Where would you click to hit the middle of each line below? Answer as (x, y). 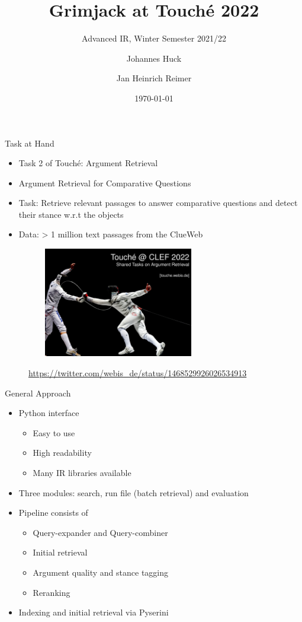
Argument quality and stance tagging (101, 572)
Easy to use (54, 432)
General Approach (38, 393)
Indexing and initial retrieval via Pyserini (94, 612)
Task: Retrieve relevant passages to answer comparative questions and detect (158, 203)
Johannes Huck (154, 58)
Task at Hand (30, 143)
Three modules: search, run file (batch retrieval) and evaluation (134, 492)
